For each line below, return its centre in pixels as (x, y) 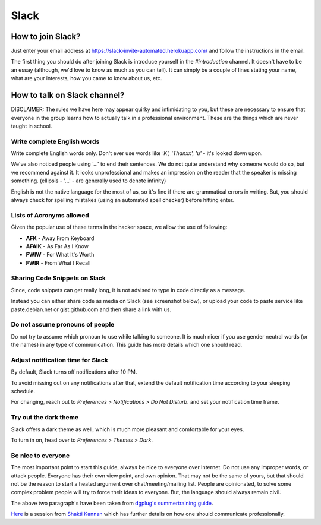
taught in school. (32, 126)
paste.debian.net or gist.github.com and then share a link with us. (91, 309)
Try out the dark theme (45, 418)
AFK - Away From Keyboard (60, 238)
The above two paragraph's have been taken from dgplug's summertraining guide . (112, 503)
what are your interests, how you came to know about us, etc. (86, 78)
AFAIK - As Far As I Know (57, 246)
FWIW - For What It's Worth (60, 255)
